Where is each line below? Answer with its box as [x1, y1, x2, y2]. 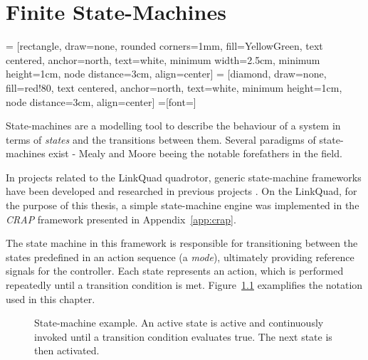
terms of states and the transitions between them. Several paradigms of [6, 132, 316, 147]
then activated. [34, 343, 100, 358]
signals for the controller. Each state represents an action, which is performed [6, 263, 344, 278]
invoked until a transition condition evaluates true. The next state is [34, 329, 332, 344]
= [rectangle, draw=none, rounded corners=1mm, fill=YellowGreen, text [6, 38, 323, 53]
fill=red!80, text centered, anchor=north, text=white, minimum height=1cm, [6, 80, 342, 95]
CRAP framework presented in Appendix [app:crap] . [6, 211, 236, 226]
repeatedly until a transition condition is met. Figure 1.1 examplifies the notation [6, 277, 363, 292]
